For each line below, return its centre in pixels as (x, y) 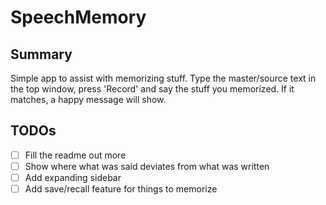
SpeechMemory (78, 17)
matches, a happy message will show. (88, 99)
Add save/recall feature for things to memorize (121, 189)
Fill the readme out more (75, 155)
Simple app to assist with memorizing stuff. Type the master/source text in (163, 78)
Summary (41, 54)
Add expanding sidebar (73, 177)
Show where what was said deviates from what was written (147, 166)
